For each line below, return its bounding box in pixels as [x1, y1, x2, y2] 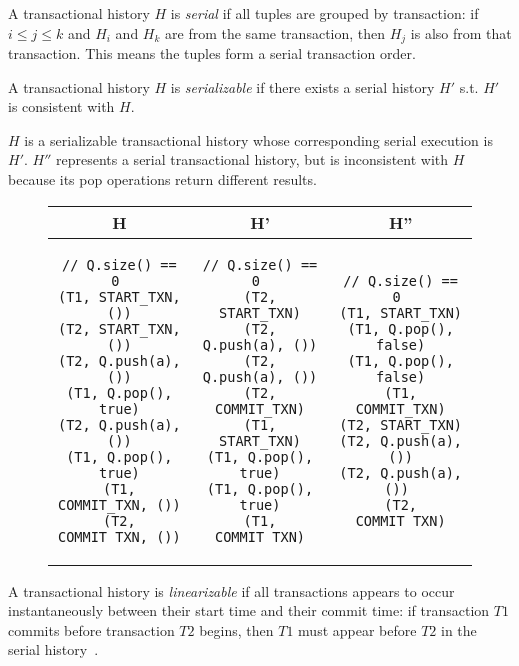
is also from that [410, 22, 512, 43]
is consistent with [8, 96, 115, 117]
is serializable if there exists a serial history [170, 76, 435, 97]
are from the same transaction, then [165, 22, 386, 43]
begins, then [199, 619, 274, 640]
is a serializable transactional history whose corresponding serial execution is [24, 129, 493, 150]
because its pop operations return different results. [8, 169, 317, 190]
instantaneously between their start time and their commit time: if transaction [8, 600, 490, 621]
